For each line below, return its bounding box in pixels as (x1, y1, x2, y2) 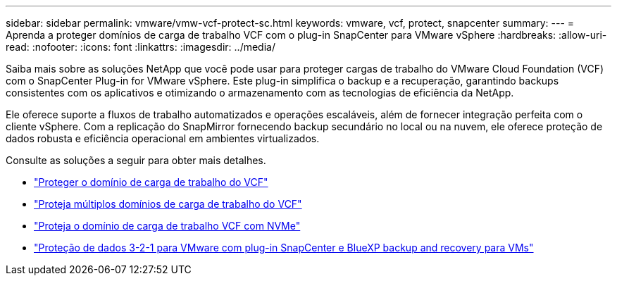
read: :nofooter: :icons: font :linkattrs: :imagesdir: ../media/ (6, 41, 275, 53)
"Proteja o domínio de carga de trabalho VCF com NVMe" (34, 220, 301, 232)
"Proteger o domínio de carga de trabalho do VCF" (34, 176, 268, 188)
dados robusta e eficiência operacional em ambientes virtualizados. (6, 132, 320, 144)
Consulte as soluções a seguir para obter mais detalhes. (6, 154, 266, 166)
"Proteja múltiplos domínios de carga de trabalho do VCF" (34, 198, 302, 210)
